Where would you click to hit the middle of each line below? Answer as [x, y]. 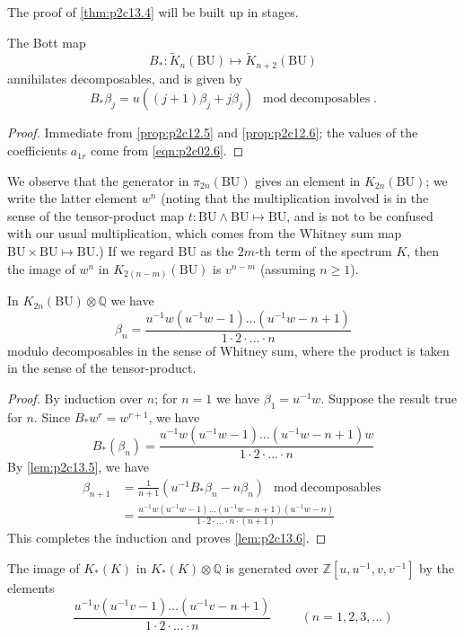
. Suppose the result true [389, 398]
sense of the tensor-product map [96, 215]
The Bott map [47, 42]
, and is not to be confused [360, 215]
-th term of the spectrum [324, 251]
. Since [52, 416]
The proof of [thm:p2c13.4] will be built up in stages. [153, 12]
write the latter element [73, 198]
